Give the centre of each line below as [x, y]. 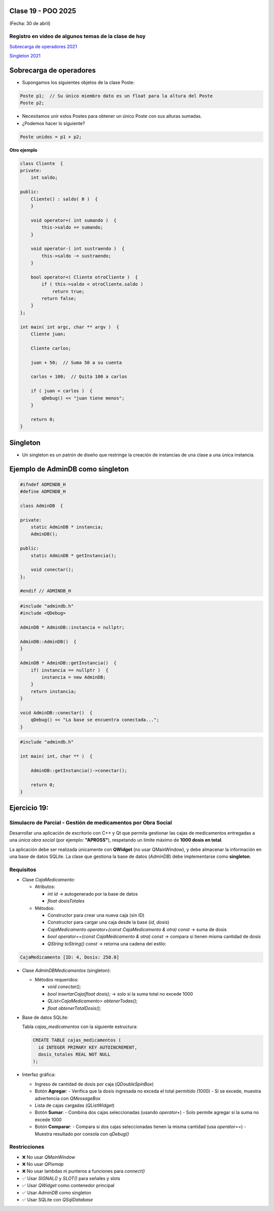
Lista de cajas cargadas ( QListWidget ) [75, 1105]
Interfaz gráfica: [39, 1075]
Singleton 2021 [25, 56]
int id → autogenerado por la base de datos [93, 894]
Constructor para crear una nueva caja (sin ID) [96, 915]
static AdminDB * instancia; [67, 527]
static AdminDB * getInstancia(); [74, 555]
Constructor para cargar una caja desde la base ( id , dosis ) [108, 922]
